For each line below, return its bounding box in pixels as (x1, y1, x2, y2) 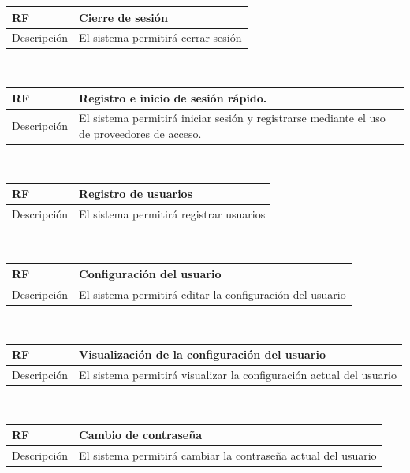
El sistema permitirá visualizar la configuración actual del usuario (79, 367, 397, 383)
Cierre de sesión (79, 9, 168, 25)
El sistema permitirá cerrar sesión (79, 29, 242, 46)
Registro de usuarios (79, 185, 192, 202)
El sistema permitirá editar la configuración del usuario (79, 286, 346, 303)
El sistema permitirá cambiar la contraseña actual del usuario (79, 447, 377, 464)
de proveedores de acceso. (79, 125, 202, 141)
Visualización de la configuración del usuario (79, 346, 326, 363)
